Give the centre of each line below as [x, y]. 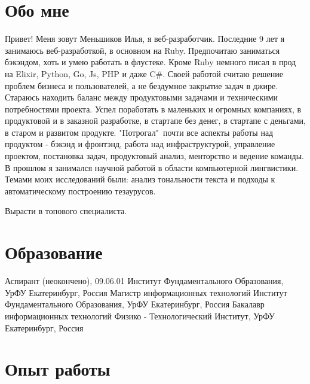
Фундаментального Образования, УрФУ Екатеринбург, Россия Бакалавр [135, 304]
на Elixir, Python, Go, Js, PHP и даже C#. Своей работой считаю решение [144, 73]
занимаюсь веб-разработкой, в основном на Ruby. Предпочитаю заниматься [142, 50]
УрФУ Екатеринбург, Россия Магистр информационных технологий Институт [146, 292]
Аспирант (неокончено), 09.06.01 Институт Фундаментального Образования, [144, 281]
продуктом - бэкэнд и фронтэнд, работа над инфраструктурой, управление [140, 144]
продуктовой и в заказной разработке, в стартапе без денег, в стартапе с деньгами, [155, 121]
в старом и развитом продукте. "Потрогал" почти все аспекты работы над [139, 132]
